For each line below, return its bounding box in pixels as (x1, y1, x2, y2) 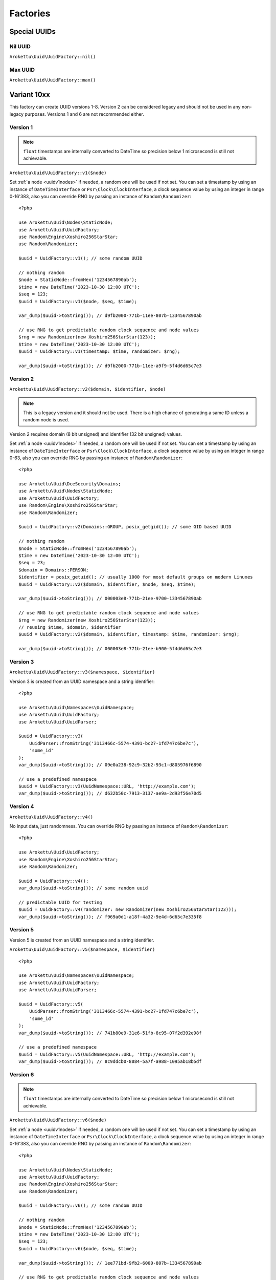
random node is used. (23, 417, 70, 423)
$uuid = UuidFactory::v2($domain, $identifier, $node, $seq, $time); (18, 581, 197, 587)
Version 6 (9, 1071, 34, 1078)
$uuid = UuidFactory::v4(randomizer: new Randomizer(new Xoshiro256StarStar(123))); (18, 907, 237, 912)
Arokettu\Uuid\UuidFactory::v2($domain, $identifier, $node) (9, 387, 166, 392)
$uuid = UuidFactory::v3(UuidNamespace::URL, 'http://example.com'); (18, 783, 197, 790)
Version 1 (9, 123, 33, 131)
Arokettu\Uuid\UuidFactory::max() (9, 77, 96, 83)
